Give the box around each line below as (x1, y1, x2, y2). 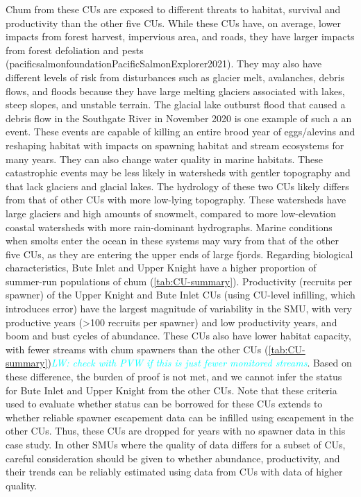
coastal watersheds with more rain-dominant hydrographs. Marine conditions (6, 219, 333, 234)
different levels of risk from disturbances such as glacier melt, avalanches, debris (6, 69, 345, 84)
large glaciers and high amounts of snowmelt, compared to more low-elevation (6, 205, 336, 220)
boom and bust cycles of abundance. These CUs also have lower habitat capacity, (6, 328, 351, 343)
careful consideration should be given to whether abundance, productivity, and (6, 450, 340, 465)
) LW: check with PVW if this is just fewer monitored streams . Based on (47, 355, 352, 370)
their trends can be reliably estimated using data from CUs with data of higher (6, 464, 343, 479)
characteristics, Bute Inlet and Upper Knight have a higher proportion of (6, 260, 317, 275)
